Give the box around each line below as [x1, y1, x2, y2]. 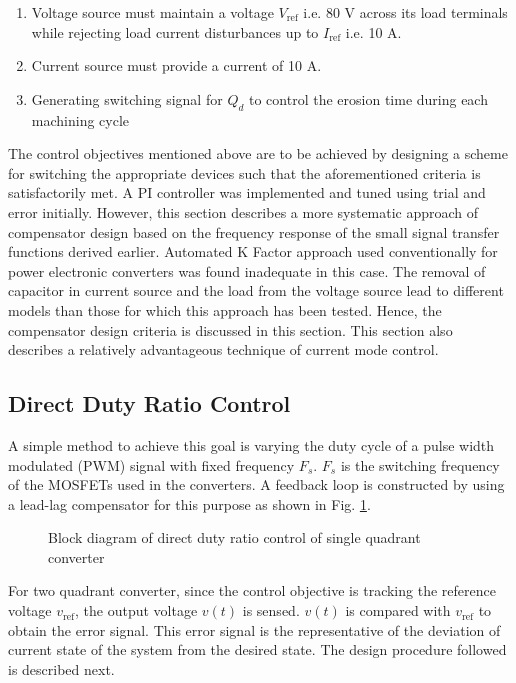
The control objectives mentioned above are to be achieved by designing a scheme [8, 143, 508, 164]
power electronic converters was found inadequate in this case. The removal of [8, 260, 486, 281]
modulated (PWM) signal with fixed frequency [8, 454, 295, 475]
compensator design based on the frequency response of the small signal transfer [8, 221, 500, 242]
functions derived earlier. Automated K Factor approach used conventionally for [8, 241, 498, 262]
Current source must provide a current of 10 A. [31, 55, 322, 76]
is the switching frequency [340, 454, 500, 475]
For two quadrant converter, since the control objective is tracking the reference [8, 580, 496, 601]
